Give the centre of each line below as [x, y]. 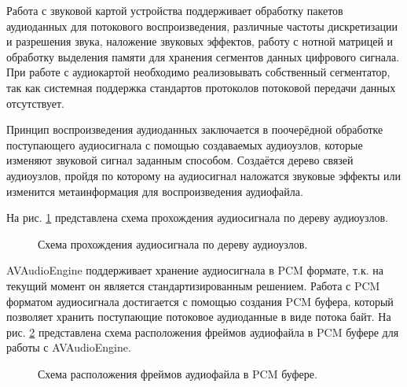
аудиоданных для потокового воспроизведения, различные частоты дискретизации [202, 26]
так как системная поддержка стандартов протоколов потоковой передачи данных [201, 87]
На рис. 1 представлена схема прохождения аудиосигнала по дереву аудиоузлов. [198, 217]
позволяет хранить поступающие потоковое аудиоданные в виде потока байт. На [199, 317]
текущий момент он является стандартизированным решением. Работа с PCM [193, 285]
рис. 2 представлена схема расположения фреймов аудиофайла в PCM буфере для [203, 332]
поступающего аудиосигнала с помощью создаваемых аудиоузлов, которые [185, 144]
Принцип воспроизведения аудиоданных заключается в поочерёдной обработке [195, 129]
